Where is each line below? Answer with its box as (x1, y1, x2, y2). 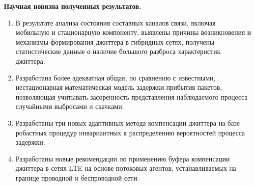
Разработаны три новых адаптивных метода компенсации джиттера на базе (15, 117, 240, 128)
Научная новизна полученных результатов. (4, 1, 142, 11)
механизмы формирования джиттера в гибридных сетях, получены (15, 36, 215, 47)
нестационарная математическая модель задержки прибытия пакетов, (15, 82, 222, 92)
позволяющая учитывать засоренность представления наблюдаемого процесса (15, 91, 248, 102)
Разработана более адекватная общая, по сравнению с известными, (15, 72, 216, 82)
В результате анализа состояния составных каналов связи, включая (15, 17, 216, 27)
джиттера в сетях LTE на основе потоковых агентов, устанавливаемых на (15, 163, 236, 173)
